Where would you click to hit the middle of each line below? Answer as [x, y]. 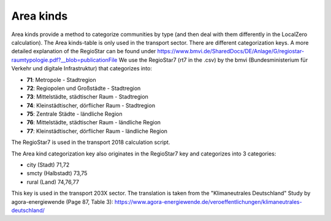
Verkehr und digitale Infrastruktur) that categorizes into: [82, 69]
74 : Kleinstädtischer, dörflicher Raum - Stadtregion [91, 105]
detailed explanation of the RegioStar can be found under [84, 51]
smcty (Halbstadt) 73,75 [57, 173]
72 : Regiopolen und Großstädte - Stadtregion [84, 88]
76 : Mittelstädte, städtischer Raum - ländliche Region [94, 122]
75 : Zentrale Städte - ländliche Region [74, 114]
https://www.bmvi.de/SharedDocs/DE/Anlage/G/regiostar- [231, 51]
